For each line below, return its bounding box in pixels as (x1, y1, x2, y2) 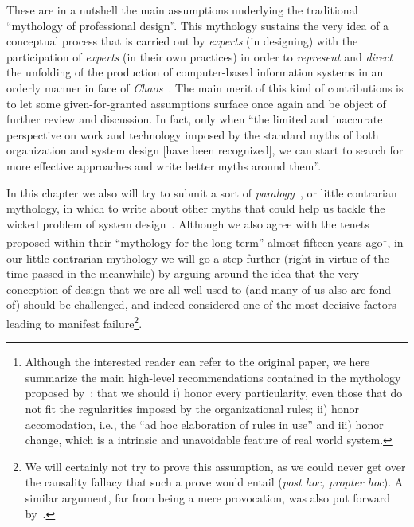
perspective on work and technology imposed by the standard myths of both (6, 126, 379, 142)
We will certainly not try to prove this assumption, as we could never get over (25, 458, 406, 474)
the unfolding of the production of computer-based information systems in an (6, 64, 384, 80)
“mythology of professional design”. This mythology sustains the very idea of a (6, 17, 389, 33)
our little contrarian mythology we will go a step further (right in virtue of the (6, 249, 389, 266)
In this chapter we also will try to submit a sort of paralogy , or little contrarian (6, 184, 397, 201)
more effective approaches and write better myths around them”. (6, 157, 322, 174)
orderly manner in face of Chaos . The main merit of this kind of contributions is (6, 79, 404, 96)
